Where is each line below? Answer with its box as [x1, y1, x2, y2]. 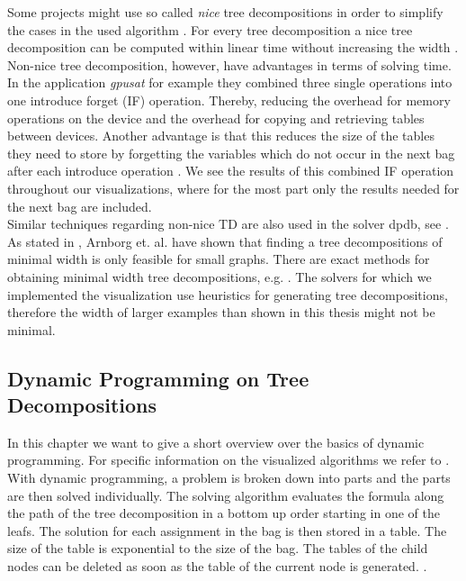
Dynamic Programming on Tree [7, 364, 309, 392]
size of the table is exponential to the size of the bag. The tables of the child [7, 539, 428, 558]
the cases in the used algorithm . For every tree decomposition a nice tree [7, 20, 413, 39]
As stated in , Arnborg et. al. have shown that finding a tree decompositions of [7, 231, 443, 250]
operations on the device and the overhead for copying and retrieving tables [7, 108, 425, 127]
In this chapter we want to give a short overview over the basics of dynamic [7, 432, 425, 451]
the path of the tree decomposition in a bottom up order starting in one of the [7, 504, 440, 522]
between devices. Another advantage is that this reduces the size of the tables [7, 126, 435, 145]
